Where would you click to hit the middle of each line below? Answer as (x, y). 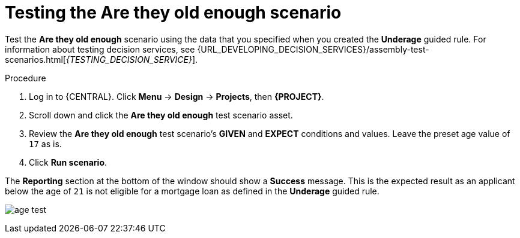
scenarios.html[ (35, 59)
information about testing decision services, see (100, 49)
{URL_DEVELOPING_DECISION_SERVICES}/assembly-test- (313, 49)
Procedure (26, 78)
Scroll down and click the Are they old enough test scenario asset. (161, 115)
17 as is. (45, 144)
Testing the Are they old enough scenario (173, 13)
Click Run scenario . (68, 162)
